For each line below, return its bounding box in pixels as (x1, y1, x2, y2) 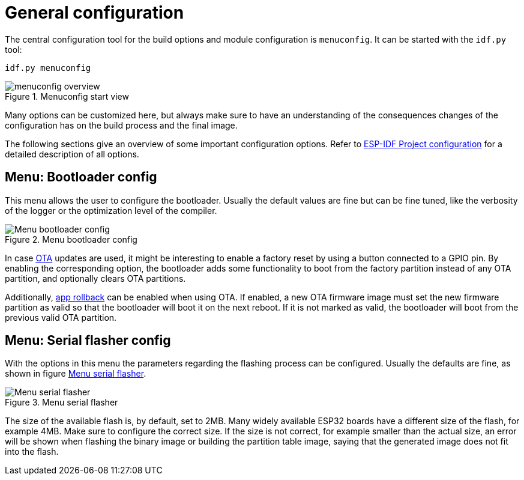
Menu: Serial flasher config (5, 333, 171, 348)
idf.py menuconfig (5, 62, 91, 73)
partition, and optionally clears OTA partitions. (5, 273, 186, 284)
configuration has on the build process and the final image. (5, 120, 238, 130)
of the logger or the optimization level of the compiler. (5, 205, 217, 216)
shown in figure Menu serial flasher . (5, 368, 146, 379)
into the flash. (5, 446, 59, 457)
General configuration (5, 2, 184, 23)
